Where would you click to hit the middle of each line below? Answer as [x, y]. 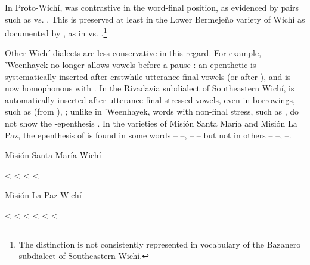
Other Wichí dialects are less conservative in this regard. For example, [133, 53]
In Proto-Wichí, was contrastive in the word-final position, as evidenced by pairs [152, 7]
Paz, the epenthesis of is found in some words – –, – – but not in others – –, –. [148, 135]
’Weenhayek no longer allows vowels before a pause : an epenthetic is [131, 65]
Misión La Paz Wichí [43, 195]
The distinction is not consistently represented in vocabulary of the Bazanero [160, 244]
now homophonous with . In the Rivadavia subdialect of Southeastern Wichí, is [150, 88]
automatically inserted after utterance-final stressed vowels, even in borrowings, [150, 99]
